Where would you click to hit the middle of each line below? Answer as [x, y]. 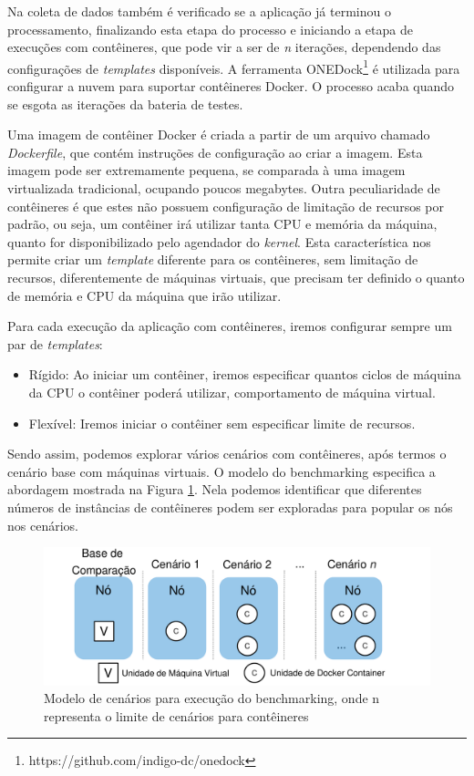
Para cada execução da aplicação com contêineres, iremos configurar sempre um [230, 326]
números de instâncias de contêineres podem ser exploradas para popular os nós [230, 507]
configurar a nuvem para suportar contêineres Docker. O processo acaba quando [231, 86]
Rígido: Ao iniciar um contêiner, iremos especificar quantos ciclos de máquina [245, 374]
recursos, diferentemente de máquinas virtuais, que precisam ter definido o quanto [236, 277]
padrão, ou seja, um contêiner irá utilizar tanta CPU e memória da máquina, [222, 224]
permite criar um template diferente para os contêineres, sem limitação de [213, 259]
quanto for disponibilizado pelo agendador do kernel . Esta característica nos [219, 241]
